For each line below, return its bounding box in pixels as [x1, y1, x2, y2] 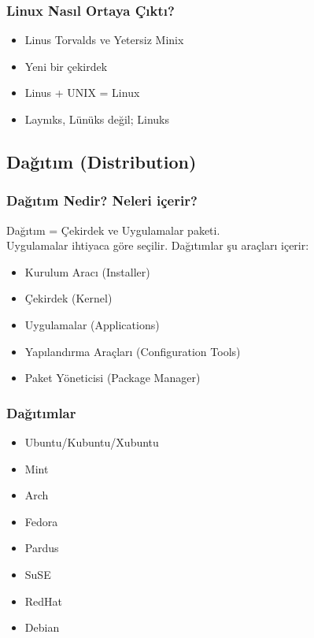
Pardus [24, 540, 59, 556]
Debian [24, 619, 60, 636]
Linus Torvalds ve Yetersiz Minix [24, 32, 184, 48]
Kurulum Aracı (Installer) [24, 263, 150, 280]
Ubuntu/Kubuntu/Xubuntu [24, 433, 159, 450]
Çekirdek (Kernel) [24, 290, 113, 306]
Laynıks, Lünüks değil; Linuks [24, 111, 170, 127]
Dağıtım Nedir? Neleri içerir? [6, 191, 198, 210]
